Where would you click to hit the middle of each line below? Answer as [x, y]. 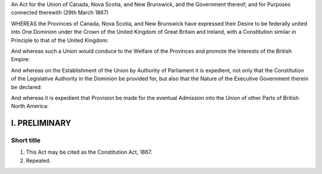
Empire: [20, 59]
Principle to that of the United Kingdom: [60, 40]
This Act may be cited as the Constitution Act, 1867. [89, 152]
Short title [26, 141]
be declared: [27, 87]
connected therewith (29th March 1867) [60, 12]
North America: [30, 106]
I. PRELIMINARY [41, 123]
